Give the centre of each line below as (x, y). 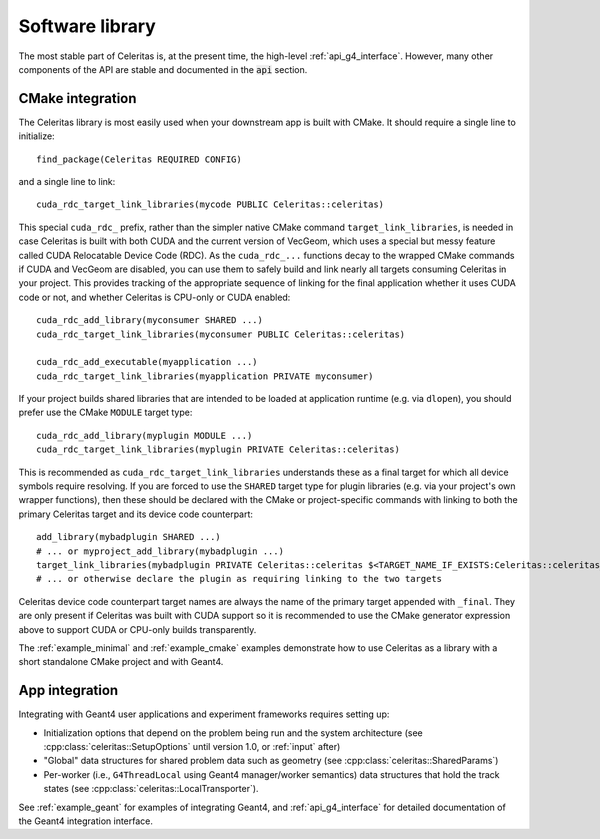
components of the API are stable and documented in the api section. (163, 69)
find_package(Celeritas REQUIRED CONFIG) (139, 159)
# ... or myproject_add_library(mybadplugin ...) (160, 551)
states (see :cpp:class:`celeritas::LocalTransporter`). (151, 789)
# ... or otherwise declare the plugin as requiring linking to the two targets (239, 579)
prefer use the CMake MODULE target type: (105, 412)
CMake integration (77, 98)
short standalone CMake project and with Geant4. (121, 662)
